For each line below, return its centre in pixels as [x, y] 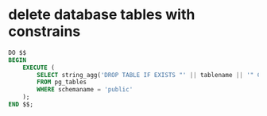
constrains [44, 31]
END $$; [21, 105]
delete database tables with [102, 15]
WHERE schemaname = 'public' [85, 90]
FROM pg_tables [62, 82]
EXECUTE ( [39, 68]
